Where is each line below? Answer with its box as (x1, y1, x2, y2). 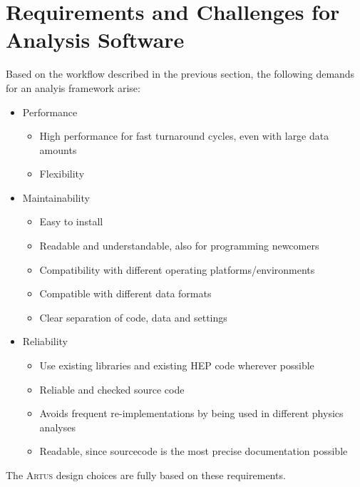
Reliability (22, 334, 68, 349)
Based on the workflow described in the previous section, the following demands (6, 66, 355, 81)
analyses (39, 419, 76, 434)
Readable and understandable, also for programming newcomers (39, 238, 319, 253)
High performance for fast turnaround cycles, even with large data (39, 128, 329, 143)
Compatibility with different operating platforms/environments (39, 262, 315, 277)
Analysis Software (6, 25, 185, 54)
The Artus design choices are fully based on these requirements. (6, 468, 286, 482)
